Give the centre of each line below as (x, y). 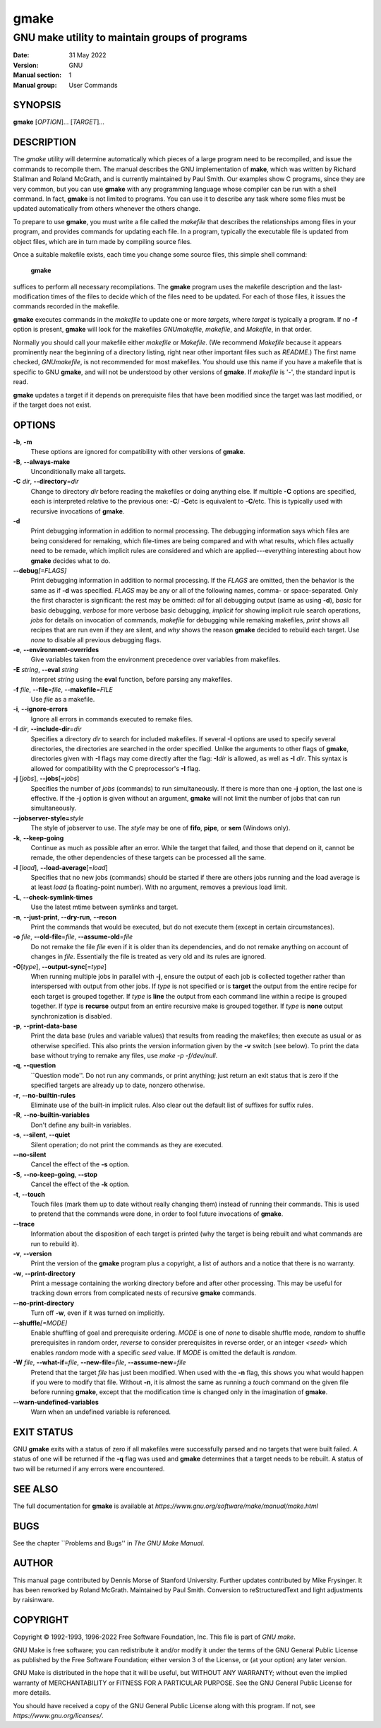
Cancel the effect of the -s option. (80, 1164)
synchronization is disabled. (71, 1016)
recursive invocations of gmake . (78, 511)
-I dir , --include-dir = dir (47, 729)
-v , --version (32, 1253)
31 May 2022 (87, 55)
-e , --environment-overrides (56, 650)
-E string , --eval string (46, 669)
